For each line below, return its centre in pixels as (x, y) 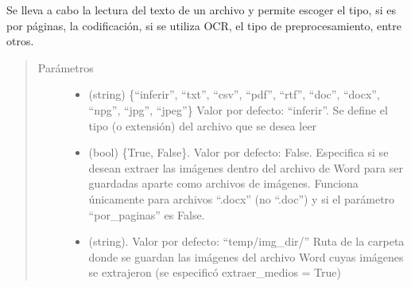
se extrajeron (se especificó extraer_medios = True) (215, 272)
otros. (20, 41)
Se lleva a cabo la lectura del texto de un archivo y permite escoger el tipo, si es (201, 10)
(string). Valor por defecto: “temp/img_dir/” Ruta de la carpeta (246, 241)
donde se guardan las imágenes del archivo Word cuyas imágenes (246, 256)
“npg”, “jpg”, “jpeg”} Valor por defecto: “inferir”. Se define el (238, 109)
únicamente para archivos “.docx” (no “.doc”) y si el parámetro (242, 198)
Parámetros (66, 67)
